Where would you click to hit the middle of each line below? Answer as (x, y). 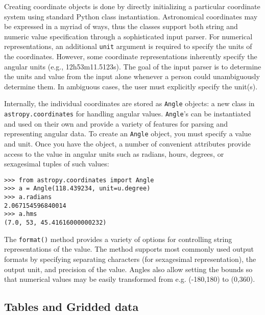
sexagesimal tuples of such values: (57, 164)
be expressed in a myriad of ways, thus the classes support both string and (121, 26)
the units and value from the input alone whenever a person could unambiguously (132, 76)
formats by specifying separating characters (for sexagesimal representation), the (130, 259)
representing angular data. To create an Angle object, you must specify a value (128, 134)
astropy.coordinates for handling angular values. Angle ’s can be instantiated (128, 114)
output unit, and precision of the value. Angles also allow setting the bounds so (128, 269)
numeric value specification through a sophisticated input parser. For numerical (128, 36)
